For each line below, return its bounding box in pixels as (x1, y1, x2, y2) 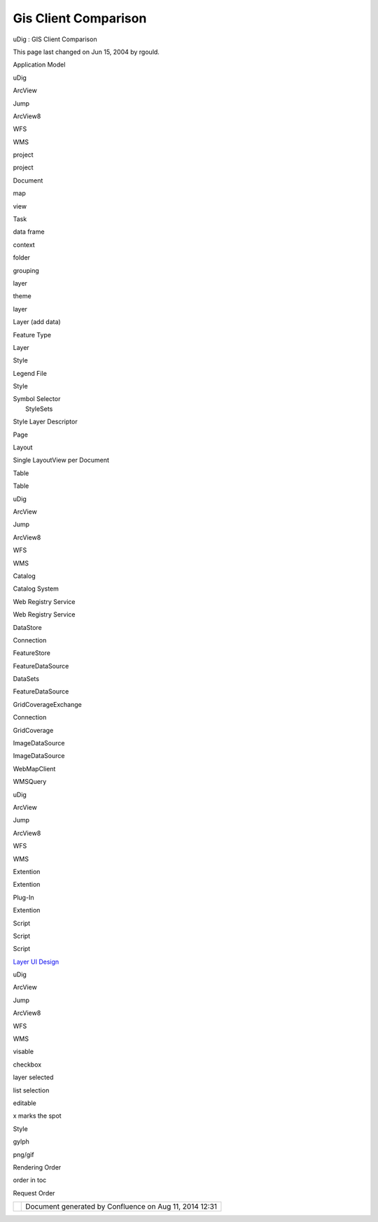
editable (13, 1099, 36, 1107)
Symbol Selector (13, 395, 61, 403)
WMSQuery (13, 778, 47, 786)
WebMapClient (13, 764, 56, 773)
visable (13, 1047, 34, 1056)
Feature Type (13, 330, 52, 339)
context (13, 240, 35, 248)
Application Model (13, 60, 66, 69)
